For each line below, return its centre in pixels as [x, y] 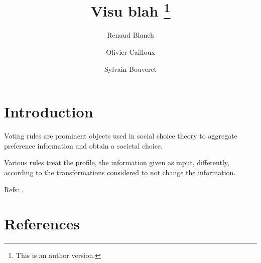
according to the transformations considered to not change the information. [120, 172]
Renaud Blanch [130, 35]
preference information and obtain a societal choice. [83, 145]
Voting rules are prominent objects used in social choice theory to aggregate [121, 136]
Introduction [49, 112]
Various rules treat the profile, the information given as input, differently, [117, 162]
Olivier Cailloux [130, 52]
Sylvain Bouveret [130, 69]
